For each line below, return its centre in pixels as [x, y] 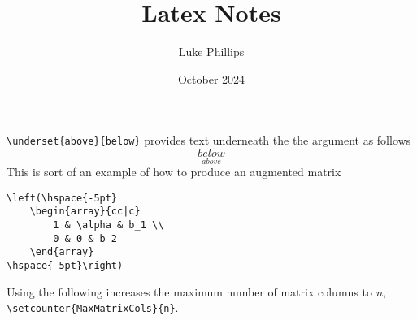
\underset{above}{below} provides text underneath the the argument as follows [209, 140]
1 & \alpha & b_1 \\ [109, 225]
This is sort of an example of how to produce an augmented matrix [174, 172]
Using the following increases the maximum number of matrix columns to [189, 291]
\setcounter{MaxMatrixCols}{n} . [93, 307]
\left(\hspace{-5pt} [62, 198]
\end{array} [62, 252]
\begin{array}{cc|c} [85, 212]
